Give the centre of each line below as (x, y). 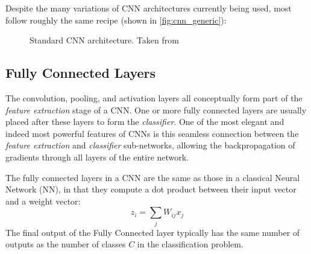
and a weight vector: (43, 201)
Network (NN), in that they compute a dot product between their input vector (151, 189)
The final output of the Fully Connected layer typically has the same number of (153, 232)
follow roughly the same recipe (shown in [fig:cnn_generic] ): (116, 20)
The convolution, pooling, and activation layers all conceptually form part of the (154, 97)
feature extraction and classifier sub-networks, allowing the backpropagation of (150, 145)
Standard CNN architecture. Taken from (104, 40)
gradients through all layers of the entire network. (97, 157)
